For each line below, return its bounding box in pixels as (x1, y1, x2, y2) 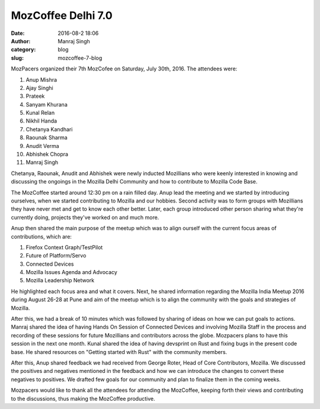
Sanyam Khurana (25, 101, 68, 108)
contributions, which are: (11, 233, 72, 240)
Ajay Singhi (25, 84, 53, 91)
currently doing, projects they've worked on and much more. (11, 214, 159, 221)
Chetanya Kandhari (25, 125, 73, 133)
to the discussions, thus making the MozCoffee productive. (11, 395, 155, 402)
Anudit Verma (25, 142, 59, 149)
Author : (11, 37, 31, 44)
